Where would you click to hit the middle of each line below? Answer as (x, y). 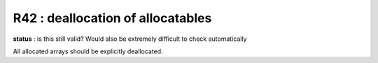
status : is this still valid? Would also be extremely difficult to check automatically (130, 39)
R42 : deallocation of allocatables (112, 18)
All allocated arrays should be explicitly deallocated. (88, 51)
